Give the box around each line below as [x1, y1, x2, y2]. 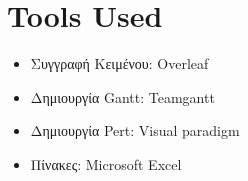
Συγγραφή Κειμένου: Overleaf [30, 53, 209, 74]
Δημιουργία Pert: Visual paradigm [30, 120, 240, 141]
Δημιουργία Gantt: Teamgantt [30, 86, 215, 107]
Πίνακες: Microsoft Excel [30, 153, 182, 174]
